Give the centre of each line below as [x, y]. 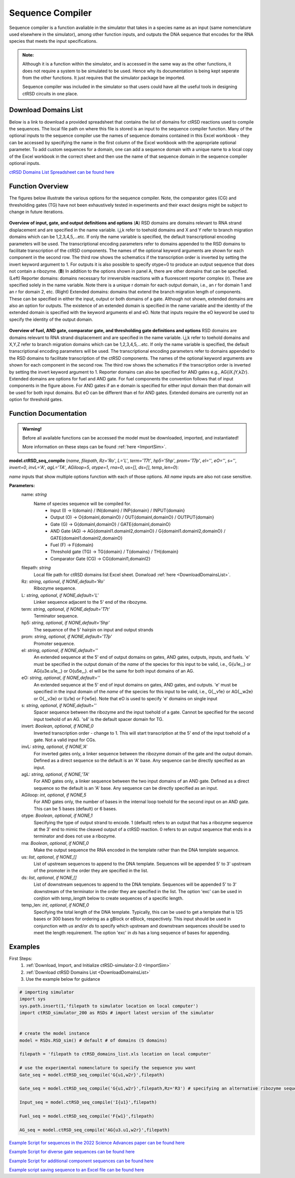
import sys [32, 999]
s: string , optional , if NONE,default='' [59, 706]
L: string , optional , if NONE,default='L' [60, 595]
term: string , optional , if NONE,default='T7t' [66, 609]
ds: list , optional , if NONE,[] [49, 877]
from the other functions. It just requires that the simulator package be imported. [104, 77]
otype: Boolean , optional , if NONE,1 [57, 816]
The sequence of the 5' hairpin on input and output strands [93, 629]
